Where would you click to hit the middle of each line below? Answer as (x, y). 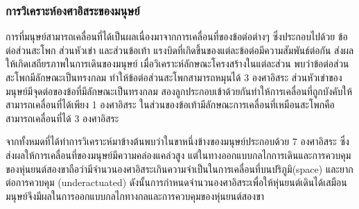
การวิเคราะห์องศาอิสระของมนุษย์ (73, 10)
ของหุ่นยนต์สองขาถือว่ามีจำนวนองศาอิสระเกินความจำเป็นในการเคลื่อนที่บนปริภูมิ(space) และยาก (179, 168)
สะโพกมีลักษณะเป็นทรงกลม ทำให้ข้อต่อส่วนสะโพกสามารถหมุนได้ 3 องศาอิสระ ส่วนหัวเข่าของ (174, 77)
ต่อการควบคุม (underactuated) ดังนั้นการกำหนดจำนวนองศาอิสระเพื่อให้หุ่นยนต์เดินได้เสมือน (176, 182)
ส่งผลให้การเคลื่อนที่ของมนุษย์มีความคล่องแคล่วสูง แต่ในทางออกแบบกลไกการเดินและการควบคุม (178, 154)
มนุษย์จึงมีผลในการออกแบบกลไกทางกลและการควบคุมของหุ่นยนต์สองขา (135, 195)
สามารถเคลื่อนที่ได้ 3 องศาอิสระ (62, 118)
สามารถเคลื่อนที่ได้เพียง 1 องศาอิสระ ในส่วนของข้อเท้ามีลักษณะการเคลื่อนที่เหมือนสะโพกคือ (170, 104)
